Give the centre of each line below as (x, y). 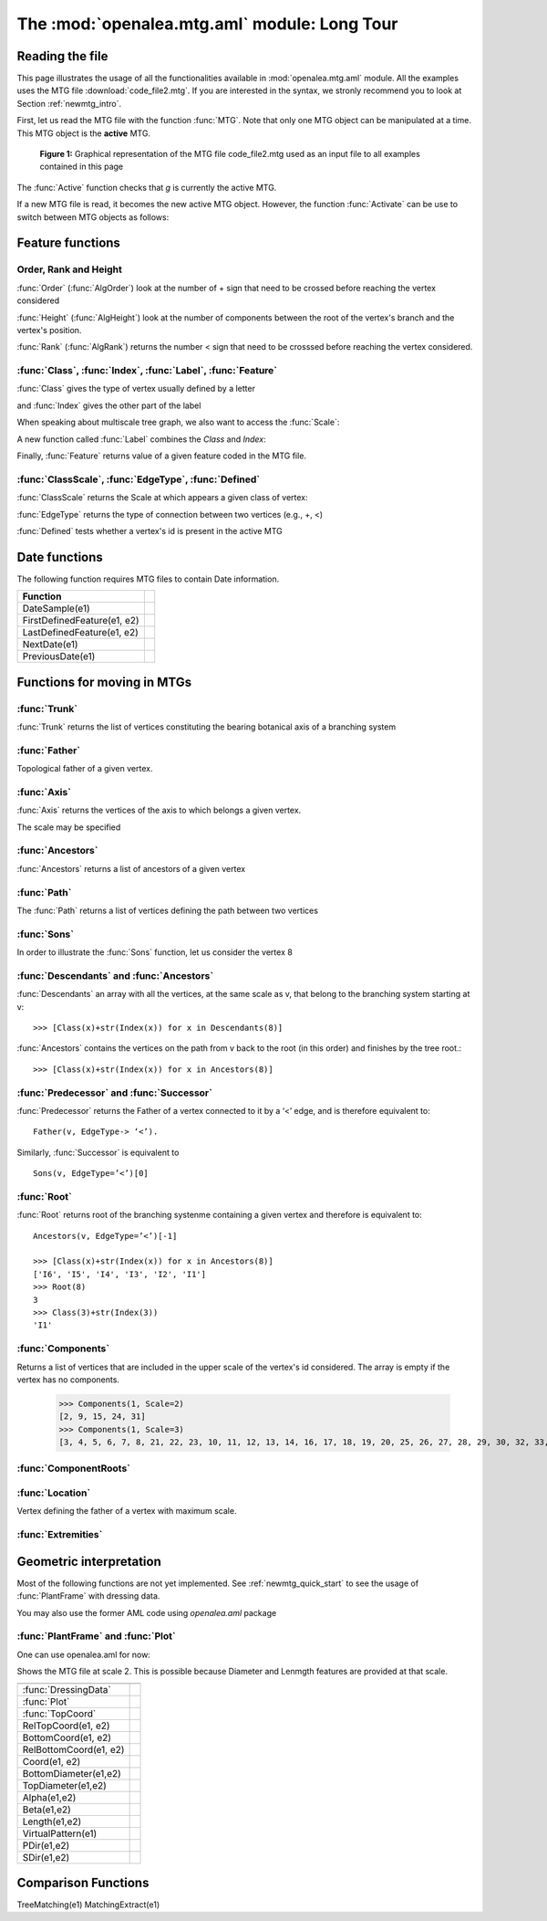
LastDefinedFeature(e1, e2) (80, 633)
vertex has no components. (68, 1380)
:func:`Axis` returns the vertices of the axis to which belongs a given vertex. (159, 810)
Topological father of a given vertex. (85, 769)
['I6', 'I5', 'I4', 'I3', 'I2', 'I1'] (120, 1274)
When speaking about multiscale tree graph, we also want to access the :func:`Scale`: (178, 422)
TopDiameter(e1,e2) (64, 1785)
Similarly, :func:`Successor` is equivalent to (98, 1152)
